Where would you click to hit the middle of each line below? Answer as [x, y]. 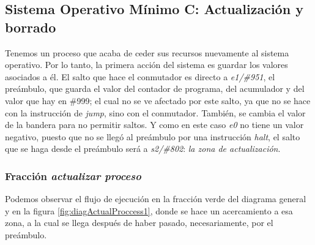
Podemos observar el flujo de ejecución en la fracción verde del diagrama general [156, 199]
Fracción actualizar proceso [73, 175]
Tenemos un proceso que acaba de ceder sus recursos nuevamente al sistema [147, 52]
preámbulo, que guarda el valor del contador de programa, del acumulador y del [155, 89]
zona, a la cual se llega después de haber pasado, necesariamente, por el [139, 223]
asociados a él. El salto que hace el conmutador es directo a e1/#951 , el [140, 76]
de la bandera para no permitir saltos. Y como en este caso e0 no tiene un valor [154, 125]
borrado [31, 27]
